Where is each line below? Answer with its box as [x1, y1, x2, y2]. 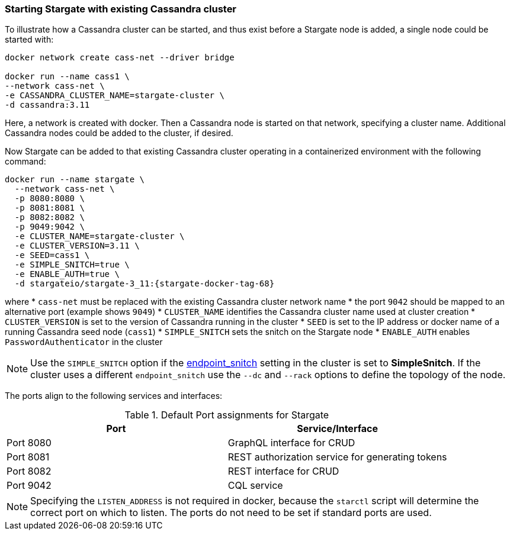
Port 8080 [7, 437, 52, 449]
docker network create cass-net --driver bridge [5, 53, 235, 63]
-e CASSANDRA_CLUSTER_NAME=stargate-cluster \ [5, 91, 224, 101]
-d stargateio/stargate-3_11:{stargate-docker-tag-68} [14, 279, 275, 289]
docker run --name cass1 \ [5, 72, 130, 82]
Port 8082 [7, 465, 52, 478]
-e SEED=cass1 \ [14, 250, 90, 260]
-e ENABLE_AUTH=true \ [14, 269, 120, 279]
